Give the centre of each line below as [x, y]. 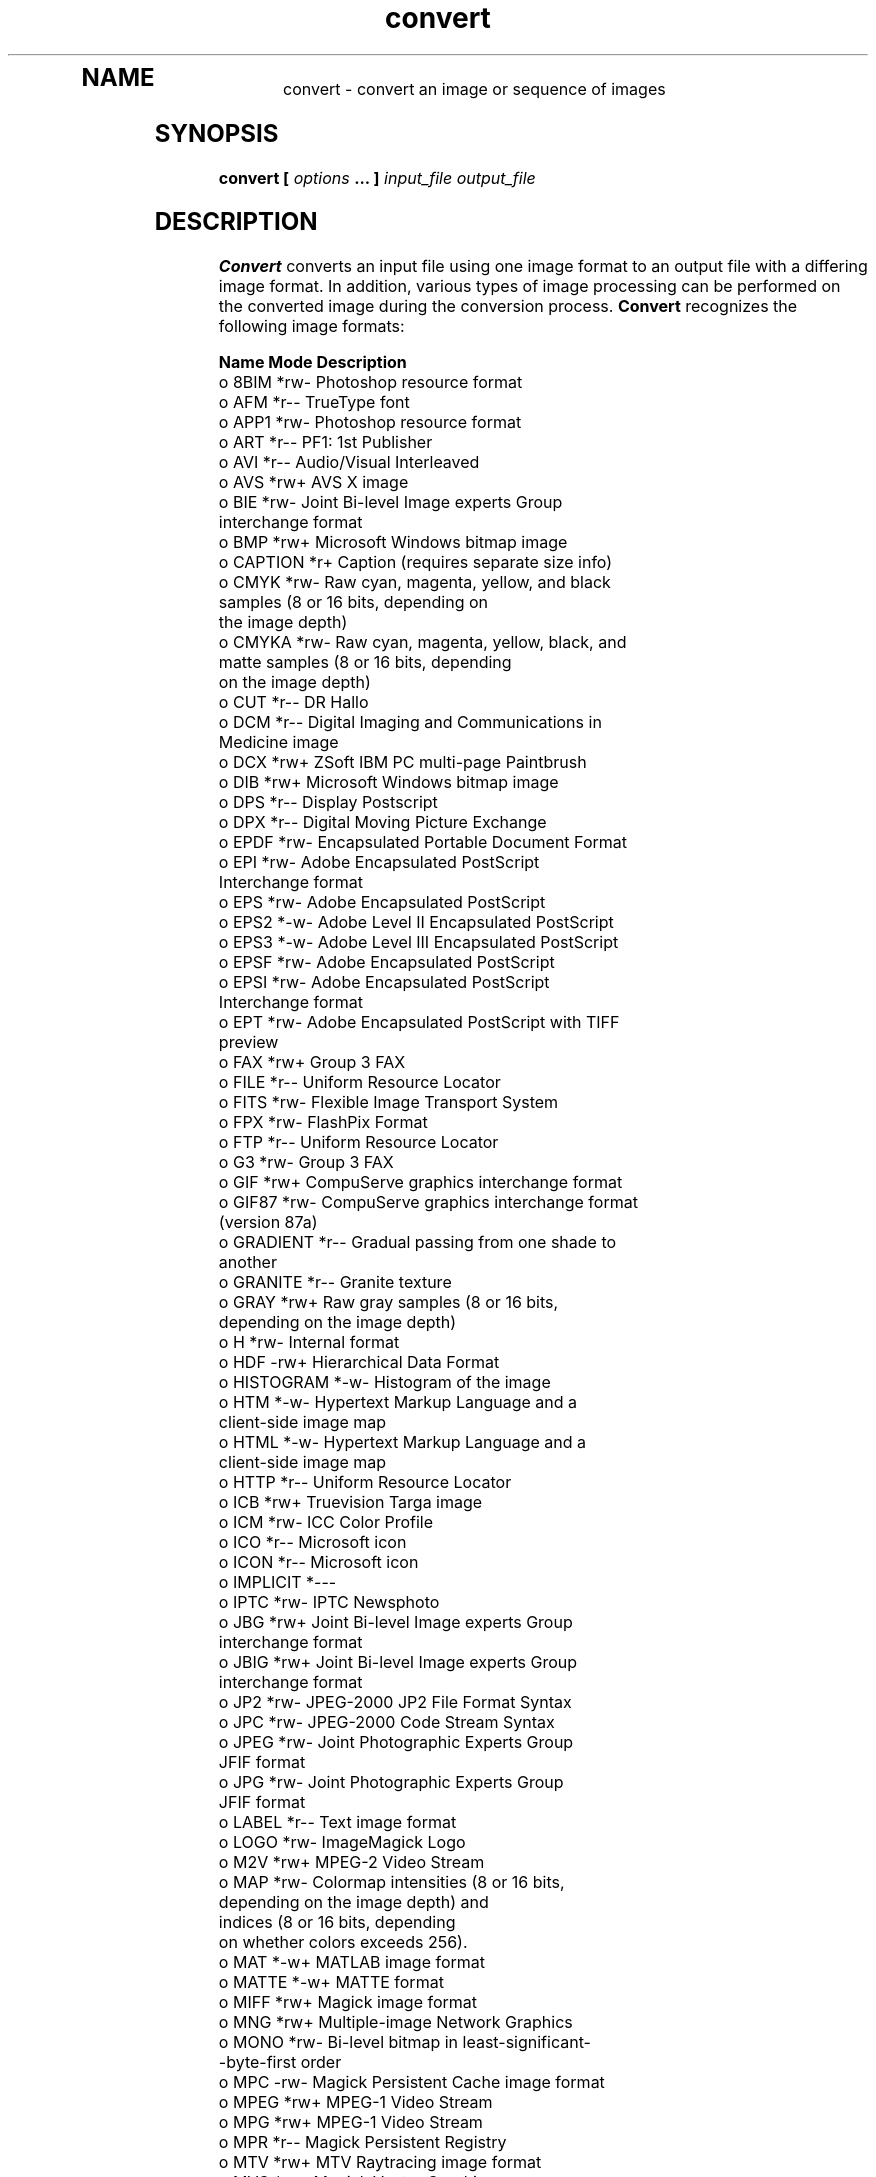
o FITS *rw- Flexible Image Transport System [388, 1102]
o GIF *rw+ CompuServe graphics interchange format [420, 1182]
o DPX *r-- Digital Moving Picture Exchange [382, 822]
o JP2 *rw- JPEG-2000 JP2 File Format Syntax [395, 1702]
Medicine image [278, 742]
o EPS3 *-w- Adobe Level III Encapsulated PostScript [418, 942]
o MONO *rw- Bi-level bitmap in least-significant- [404, 2042]
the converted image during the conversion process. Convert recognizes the [508, 306]
